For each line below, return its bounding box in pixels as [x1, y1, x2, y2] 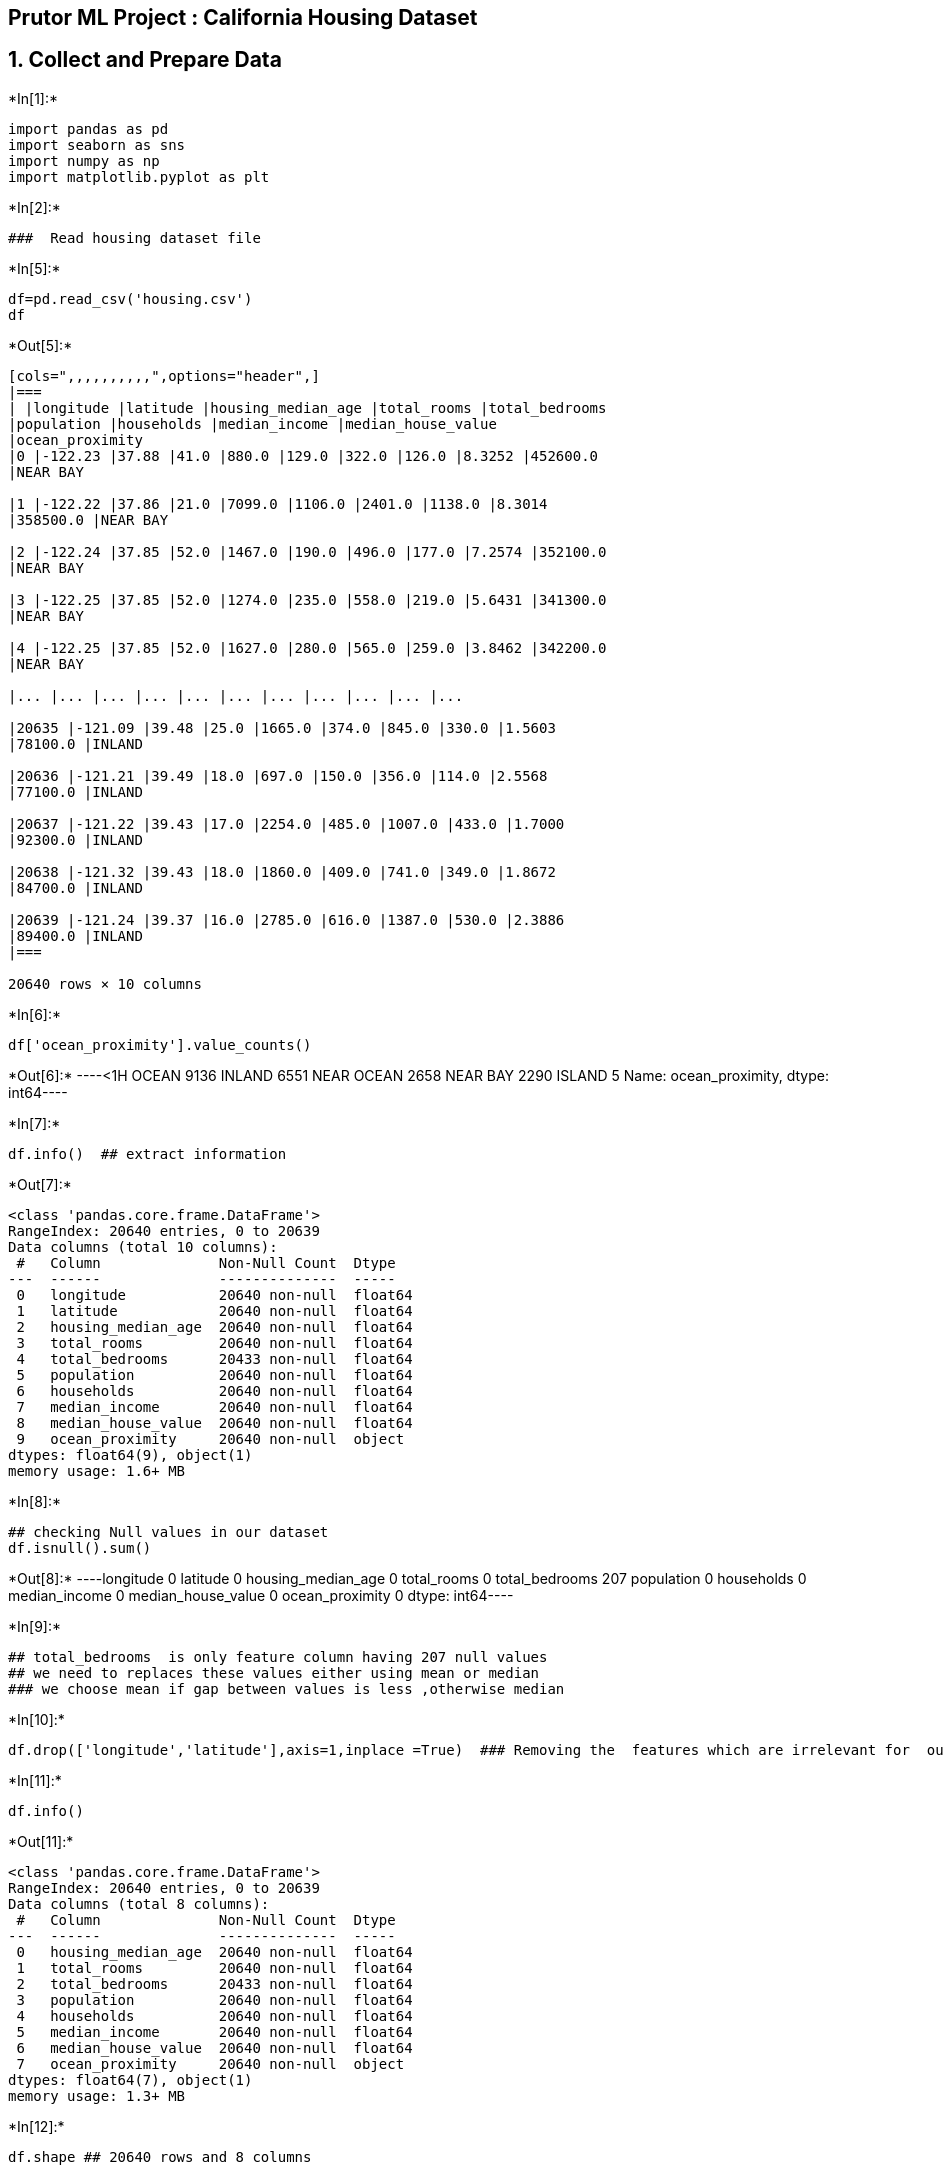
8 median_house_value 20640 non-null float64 [16, 1414, 413, 1431]
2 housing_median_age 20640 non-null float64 [16, 1318, 413, 1335]
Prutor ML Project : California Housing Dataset [8, 5, 478, 30]
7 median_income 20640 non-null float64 [16, 1398, 413, 1415]
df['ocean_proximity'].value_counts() [8, 1036, 312, 1053]
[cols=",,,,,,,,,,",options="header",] [8, 367, 320, 384]
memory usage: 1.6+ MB [8, 1462, 186, 1479]
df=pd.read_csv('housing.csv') [8, 290, 253, 307]
